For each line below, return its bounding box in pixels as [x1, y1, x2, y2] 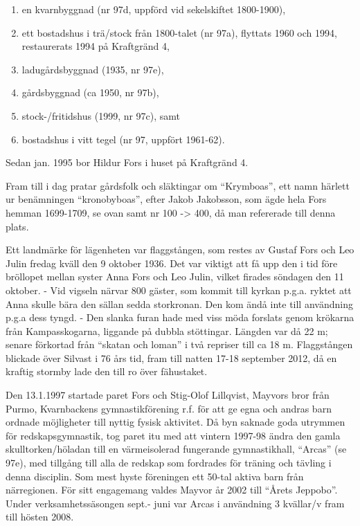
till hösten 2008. [6, 509, 74, 524]
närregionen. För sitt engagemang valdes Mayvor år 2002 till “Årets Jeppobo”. [6, 482, 338, 497]
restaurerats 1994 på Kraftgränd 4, [21, 39, 170, 53]
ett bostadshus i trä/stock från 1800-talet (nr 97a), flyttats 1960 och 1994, [21, 25, 337, 39]
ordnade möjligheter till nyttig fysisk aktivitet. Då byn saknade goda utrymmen [6, 415, 345, 429]
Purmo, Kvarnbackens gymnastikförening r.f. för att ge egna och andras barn [6, 401, 332, 415]
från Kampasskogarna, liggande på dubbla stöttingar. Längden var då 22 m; [6, 323, 328, 338]
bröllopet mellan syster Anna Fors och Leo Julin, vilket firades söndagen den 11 [6, 269, 344, 284]
